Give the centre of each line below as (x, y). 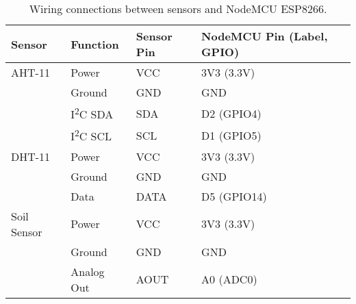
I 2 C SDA (92, 113)
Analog (88, 271)
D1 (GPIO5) (231, 135)
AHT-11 (30, 72)
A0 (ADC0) (229, 279)
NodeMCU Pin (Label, (265, 36)
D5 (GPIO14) (234, 196)
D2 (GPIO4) (231, 113)
